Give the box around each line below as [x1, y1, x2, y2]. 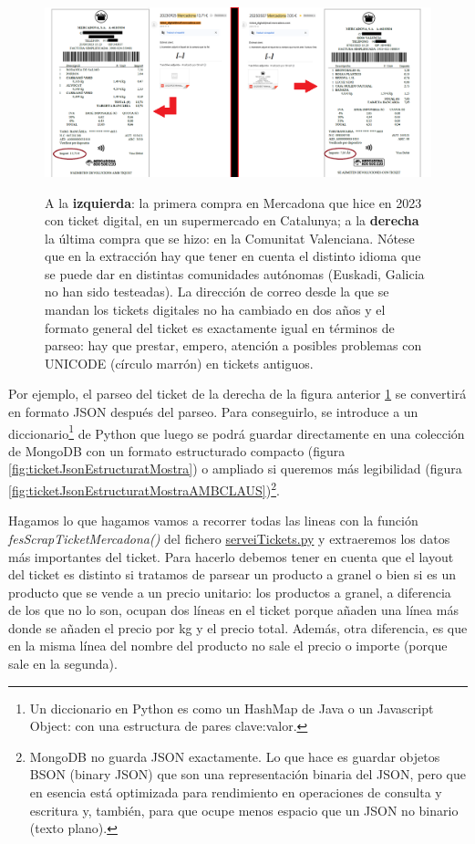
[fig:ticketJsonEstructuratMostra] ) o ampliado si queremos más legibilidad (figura [8, 459, 462, 478]
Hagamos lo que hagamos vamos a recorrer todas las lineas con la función [8, 511, 418, 530]
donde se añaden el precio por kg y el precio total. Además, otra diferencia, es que [8, 618, 468, 637]
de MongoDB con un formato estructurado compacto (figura [8, 441, 346, 460]
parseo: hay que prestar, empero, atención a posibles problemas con [45, 336, 422, 355]
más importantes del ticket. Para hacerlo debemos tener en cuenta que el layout [8, 547, 454, 566]
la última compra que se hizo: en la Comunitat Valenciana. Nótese [45, 228, 415, 247]
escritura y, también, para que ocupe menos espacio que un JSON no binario [29, 800, 459, 819]
